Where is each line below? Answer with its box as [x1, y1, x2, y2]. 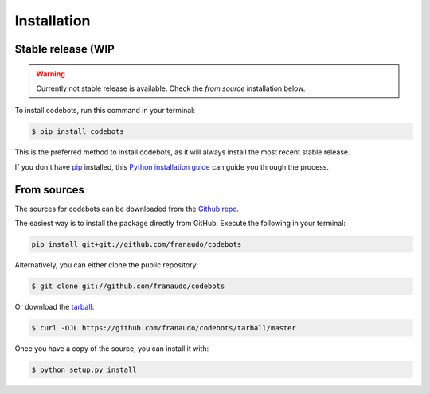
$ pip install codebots [31, 127, 125, 136]
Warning [36, 68, 65, 79]
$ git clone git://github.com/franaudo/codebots [31, 281, 225, 291]
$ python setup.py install [31, 365, 137, 374]
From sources [14, 183, 85, 197]
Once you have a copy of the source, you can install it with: [14, 343, 209, 353]
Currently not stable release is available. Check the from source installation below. [36, 84, 306, 93]
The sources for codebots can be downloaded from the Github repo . [14, 204, 240, 213]
